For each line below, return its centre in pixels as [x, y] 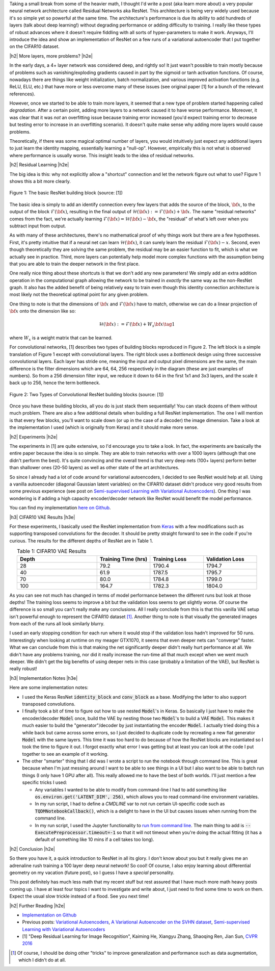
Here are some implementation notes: [49, 687]
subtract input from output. [38, 226]
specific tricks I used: [45, 782]
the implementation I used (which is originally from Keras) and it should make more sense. [104, 427]
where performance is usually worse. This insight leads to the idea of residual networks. [102, 155]
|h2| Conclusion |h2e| [32, 849]
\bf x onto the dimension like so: [43, 311]
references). [22, 94]
